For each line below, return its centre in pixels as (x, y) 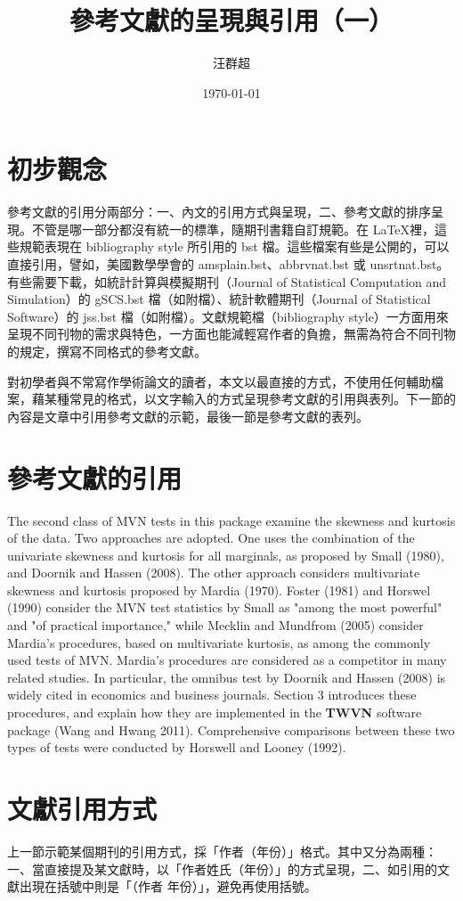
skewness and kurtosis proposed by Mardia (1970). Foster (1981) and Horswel (219, 590)
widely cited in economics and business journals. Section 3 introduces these (212, 695)
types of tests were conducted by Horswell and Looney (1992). (177, 747)
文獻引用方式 (82, 808)
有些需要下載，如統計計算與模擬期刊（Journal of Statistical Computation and (227, 281)
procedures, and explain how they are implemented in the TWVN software (215, 713)
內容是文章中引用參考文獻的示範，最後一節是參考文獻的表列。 (188, 416)
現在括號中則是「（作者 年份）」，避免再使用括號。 (174, 886)
